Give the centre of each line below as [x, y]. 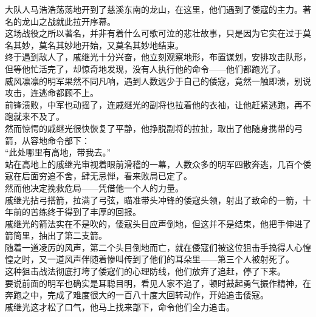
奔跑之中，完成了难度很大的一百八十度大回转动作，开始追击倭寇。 [137, 295]
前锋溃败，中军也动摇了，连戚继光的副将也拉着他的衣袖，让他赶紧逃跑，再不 [158, 104]
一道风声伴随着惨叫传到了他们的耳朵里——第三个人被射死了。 [170, 259]
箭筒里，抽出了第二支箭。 [56, 235]
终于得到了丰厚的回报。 [94, 212]
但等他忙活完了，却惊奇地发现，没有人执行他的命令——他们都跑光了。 [145, 68]
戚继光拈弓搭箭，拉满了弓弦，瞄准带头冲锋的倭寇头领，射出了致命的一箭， [154, 199]
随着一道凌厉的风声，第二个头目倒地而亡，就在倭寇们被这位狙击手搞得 [145, 247]
